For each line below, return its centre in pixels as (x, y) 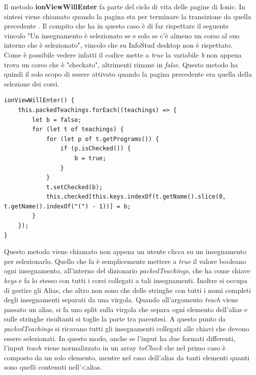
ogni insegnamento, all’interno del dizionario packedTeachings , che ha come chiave (127, 271)
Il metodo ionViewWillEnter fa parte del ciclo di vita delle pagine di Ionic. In (125, 6)
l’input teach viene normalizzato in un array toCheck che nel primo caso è (115, 348)
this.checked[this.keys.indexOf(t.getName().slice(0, (136, 197)
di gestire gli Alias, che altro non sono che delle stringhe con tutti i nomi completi (128, 290)
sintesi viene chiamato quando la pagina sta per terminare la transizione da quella (128, 16)
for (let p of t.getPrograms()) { (102, 139)
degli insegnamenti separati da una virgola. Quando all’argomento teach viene (121, 300)
